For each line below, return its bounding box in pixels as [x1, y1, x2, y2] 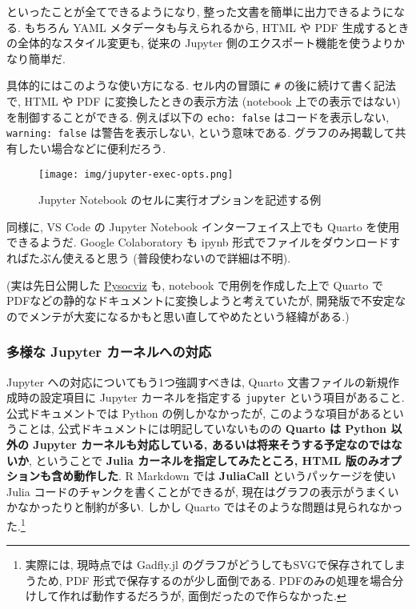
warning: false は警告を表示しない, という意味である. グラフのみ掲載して [6, 124, 395, 141]
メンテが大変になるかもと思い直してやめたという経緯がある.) [28, 307, 350, 324]
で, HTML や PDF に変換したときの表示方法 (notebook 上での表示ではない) [6, 93, 401, 110]
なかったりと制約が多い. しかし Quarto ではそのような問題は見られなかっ [17, 499, 403, 515]
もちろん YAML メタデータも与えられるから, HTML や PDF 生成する [24, 18, 387, 35]
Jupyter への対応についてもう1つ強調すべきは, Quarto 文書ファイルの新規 [6, 373, 388, 390]
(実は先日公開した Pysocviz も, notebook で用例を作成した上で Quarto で [6, 276, 383, 293]
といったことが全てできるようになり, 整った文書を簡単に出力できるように [6, 3, 394, 19]
